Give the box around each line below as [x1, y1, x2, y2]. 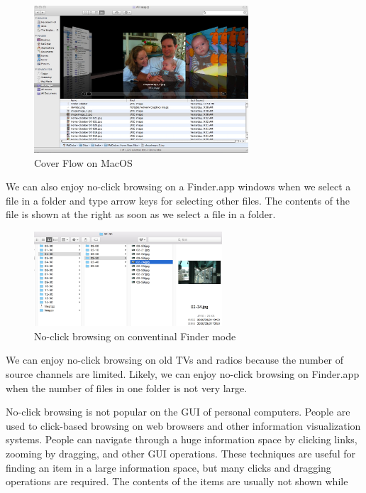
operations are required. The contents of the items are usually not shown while [6, 474, 348, 489]
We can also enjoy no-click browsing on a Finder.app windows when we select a [6, 179, 351, 194]
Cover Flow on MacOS [34, 155, 133, 170]
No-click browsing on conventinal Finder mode [34, 328, 236, 343]
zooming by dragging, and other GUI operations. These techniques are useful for [6, 446, 355, 461]
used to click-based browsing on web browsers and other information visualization [6, 418, 361, 433]
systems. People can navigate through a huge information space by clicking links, [6, 432, 357, 447]
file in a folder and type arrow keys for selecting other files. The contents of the [6, 193, 350, 207]
